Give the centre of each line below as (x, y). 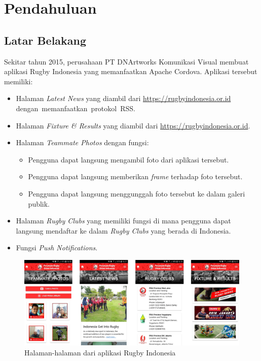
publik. (39, 203)
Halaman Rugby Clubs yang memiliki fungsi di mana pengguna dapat (123, 221)
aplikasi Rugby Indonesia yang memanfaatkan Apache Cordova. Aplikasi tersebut (131, 71)
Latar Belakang (45, 40)
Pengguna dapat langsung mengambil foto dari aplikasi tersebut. (128, 159)
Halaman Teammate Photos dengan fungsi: (82, 142)
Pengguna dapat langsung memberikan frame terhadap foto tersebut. (135, 176)
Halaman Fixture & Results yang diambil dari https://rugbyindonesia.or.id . (133, 125)
